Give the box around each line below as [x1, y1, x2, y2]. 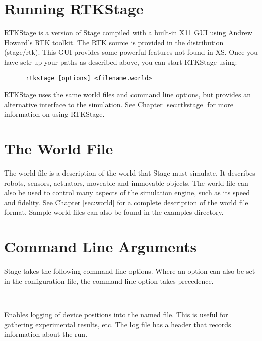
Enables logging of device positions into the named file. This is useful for [4, 309, 228, 319]
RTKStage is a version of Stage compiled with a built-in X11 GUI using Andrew [4, 27, 252, 38]
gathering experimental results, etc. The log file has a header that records [4, 319, 231, 329]
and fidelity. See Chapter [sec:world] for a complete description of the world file [4, 197, 248, 207]
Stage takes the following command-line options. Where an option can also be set [4, 266, 255, 276]
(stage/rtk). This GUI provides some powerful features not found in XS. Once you [4, 47, 258, 57]
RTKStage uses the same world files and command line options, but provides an [4, 89, 251, 100]
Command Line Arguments [4, 236, 197, 257]
